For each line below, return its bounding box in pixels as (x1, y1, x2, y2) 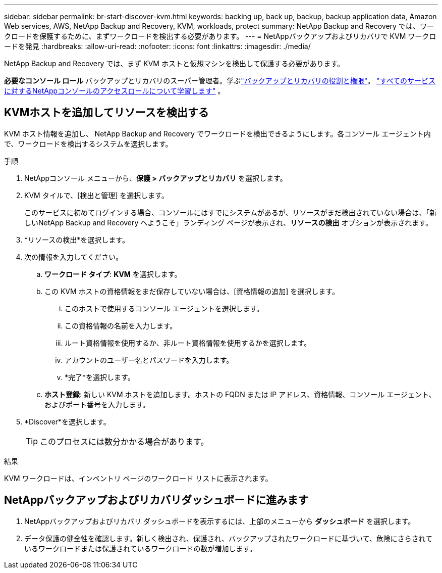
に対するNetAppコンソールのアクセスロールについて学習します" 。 (4, 86, 225, 95)
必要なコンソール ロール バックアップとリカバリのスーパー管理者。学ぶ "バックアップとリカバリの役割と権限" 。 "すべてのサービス (4, 76, 436, 85)
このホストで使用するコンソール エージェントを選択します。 (65, 304, 264, 313)
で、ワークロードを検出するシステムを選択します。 (4, 139, 173, 148)
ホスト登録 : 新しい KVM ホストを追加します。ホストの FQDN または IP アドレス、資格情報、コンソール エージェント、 (44, 390, 436, 399)
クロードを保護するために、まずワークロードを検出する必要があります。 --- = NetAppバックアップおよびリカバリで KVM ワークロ (4, 32, 436, 40)
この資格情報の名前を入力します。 (65, 321, 177, 330)
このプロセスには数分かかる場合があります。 (40, 436, 209, 447)
